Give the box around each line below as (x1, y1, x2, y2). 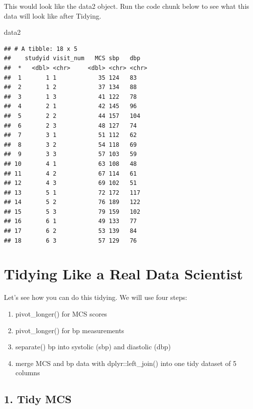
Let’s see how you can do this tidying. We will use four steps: (4, 292, 188, 302)
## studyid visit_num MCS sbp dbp (4, 55, 141, 62)
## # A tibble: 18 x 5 (4, 45, 78, 52)
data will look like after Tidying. (4, 10, 102, 21)
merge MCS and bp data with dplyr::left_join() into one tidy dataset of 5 (15, 358, 236, 368)
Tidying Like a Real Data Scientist (4, 264, 243, 284)
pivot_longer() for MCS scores (15, 308, 107, 318)
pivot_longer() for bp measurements (15, 325, 125, 335)
